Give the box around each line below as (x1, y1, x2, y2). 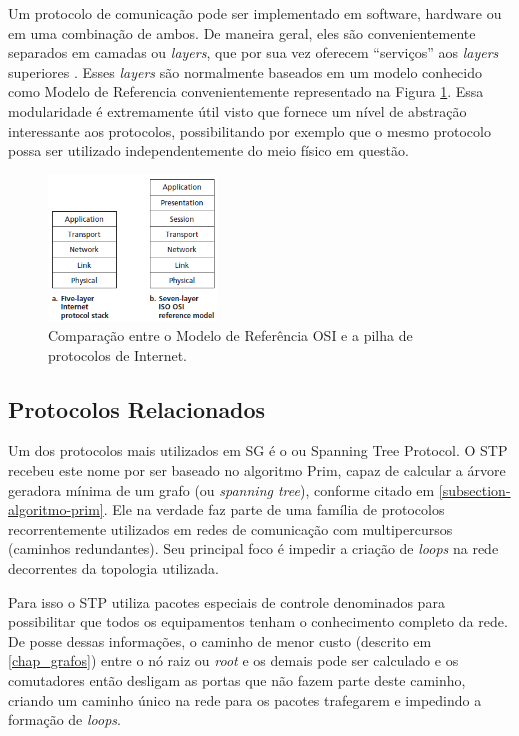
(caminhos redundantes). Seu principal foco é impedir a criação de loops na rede (8, 538, 499, 559)
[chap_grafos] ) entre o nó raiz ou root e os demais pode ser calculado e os (8, 650, 459, 671)
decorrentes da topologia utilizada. (8, 558, 219, 578)
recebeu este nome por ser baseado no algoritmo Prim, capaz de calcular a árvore (8, 460, 506, 481)
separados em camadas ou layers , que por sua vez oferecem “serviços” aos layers (8, 42, 499, 63)
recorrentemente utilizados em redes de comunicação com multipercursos (8, 518, 453, 539)
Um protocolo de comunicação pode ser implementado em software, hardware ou (8, 3, 502, 23)
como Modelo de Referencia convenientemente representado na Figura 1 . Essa (8, 81, 484, 102)
